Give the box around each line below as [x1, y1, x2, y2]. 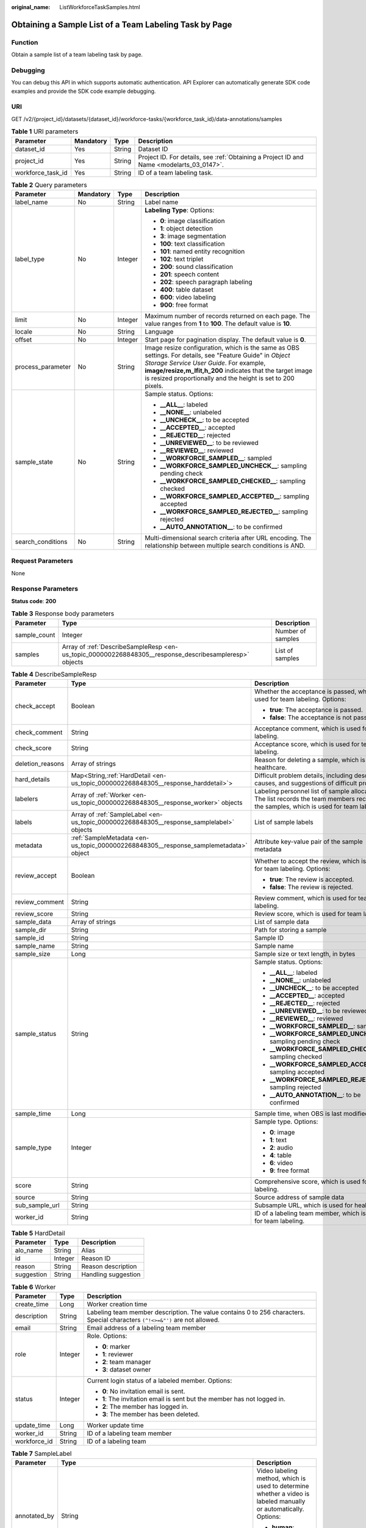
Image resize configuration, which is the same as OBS [144, 343, 300, 351]
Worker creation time [87, 1299, 148, 1308]
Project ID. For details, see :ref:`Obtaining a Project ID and [138, 153, 304, 161]
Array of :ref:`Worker [71, 791, 131, 799]
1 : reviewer [102, 1350, 134, 1358]
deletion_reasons [15, 760, 65, 768]
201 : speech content [159, 270, 220, 278]
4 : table [269, 1151, 292, 1159]
